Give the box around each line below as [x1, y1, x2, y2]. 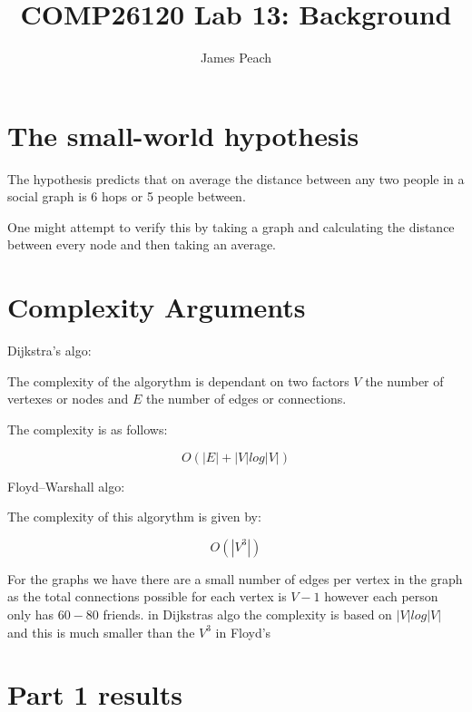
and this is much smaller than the [7, 622, 195, 641]
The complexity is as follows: [7, 419, 168, 438]
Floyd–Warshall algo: [7, 476, 125, 495]
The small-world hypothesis [7, 116, 359, 153]
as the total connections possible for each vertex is [7, 587, 287, 606]
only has [7, 604, 54, 623]
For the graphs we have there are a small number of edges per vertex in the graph [7, 569, 463, 588]
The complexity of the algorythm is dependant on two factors [7, 371, 349, 390]
